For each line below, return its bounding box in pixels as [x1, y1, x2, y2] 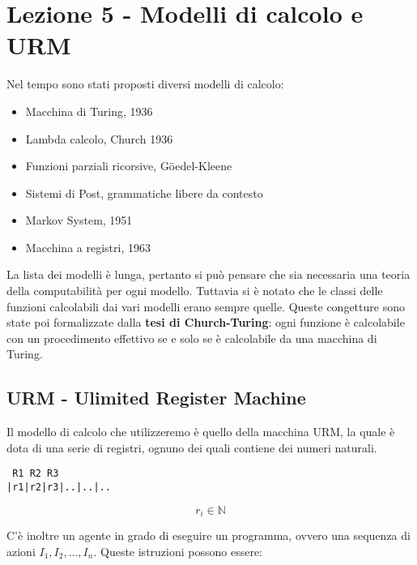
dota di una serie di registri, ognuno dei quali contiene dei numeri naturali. [6, 439, 377, 456]
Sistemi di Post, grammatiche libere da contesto [25, 184, 263, 201]
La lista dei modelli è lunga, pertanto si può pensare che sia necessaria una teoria [6, 266, 411, 283]
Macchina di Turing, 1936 [25, 102, 153, 119]
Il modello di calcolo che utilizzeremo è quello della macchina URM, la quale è [6, 423, 395, 440]
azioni [6, 542, 36, 559]
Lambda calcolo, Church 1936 [25, 130, 173, 147]
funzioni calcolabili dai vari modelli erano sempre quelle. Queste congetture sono [6, 297, 405, 315]
